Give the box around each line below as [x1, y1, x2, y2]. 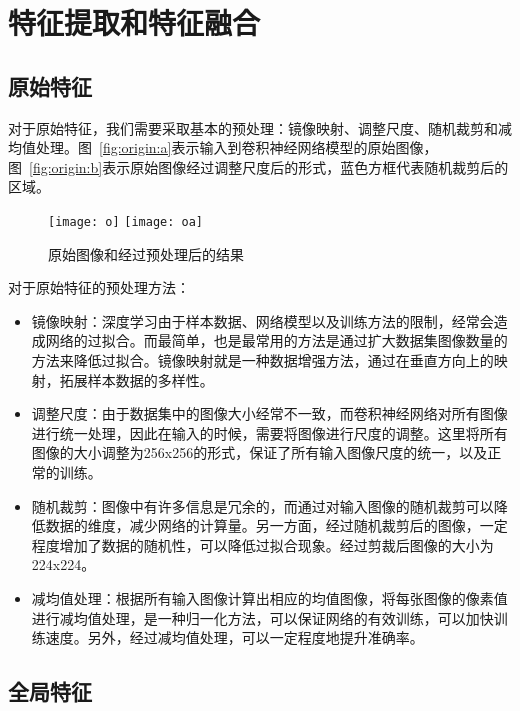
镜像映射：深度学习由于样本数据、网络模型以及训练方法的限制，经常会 [31, 310, 494, 331]
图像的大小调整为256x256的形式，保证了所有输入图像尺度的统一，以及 [31, 442, 488, 463]
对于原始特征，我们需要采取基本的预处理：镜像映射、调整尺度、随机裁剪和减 [8, 117, 512, 138]
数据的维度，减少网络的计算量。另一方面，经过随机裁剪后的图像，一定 [45, 515, 508, 536]
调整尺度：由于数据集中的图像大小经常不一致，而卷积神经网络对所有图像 [31, 403, 508, 424]
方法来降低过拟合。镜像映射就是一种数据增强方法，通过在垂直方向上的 [31, 349, 494, 370]
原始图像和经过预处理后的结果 [48, 243, 244, 264]
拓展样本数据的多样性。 [59, 369, 214, 390]
